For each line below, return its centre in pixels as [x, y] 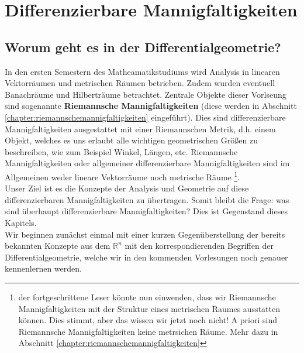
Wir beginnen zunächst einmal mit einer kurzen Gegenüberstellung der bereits [145, 234]
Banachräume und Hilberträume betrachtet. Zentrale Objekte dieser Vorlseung [146, 94]
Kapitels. [21, 222]
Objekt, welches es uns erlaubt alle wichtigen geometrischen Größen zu [131, 140]
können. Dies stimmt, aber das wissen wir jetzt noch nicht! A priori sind [148, 320]
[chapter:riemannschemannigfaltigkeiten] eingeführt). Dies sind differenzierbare [145, 117]
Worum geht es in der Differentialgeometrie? [143, 47]
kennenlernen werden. [43, 268]
